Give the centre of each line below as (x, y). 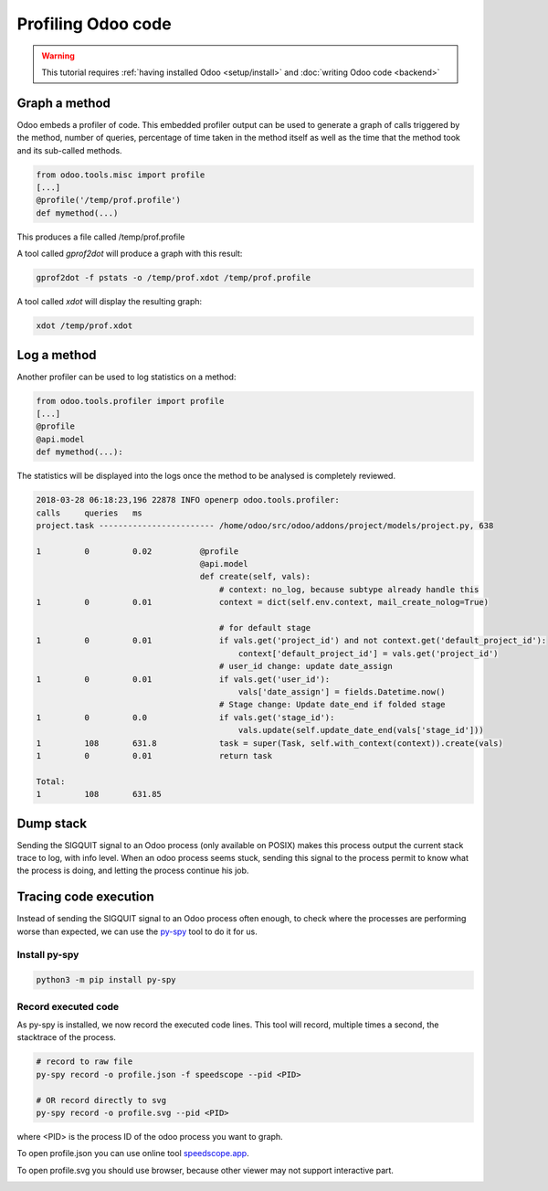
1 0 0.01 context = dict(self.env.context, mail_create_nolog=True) (262, 602)
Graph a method (64, 103)
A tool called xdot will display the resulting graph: (110, 302)
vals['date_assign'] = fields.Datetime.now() (342, 691)
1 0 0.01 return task (154, 755)
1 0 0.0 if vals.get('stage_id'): (185, 717)
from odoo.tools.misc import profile (121, 175)
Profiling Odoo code (95, 24)
